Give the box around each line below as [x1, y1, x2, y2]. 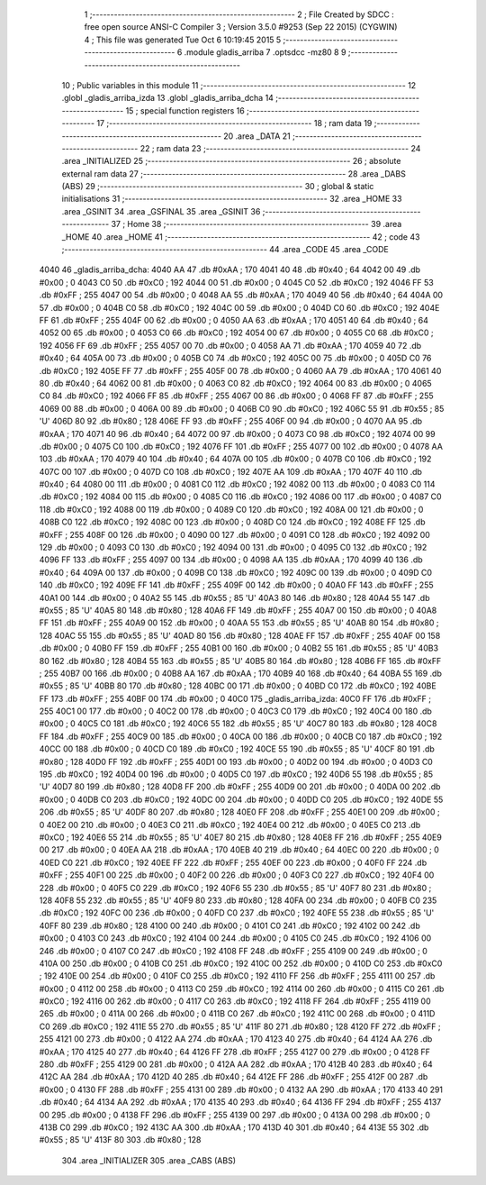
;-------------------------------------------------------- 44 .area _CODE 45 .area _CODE [61, 244, 389, 255]
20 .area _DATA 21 [223, 131, 292, 141]
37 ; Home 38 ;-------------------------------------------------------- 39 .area [111, 219, 402, 230]
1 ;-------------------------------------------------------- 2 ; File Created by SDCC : [84, 9, 395, 20]
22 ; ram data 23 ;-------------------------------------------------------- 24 [139, 142, 421, 153]
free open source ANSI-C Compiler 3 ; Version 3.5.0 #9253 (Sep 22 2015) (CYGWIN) [84, 22, 398, 32]
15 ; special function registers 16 [125, 105, 245, 116]
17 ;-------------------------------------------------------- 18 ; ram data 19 [95, 118, 373, 129]
